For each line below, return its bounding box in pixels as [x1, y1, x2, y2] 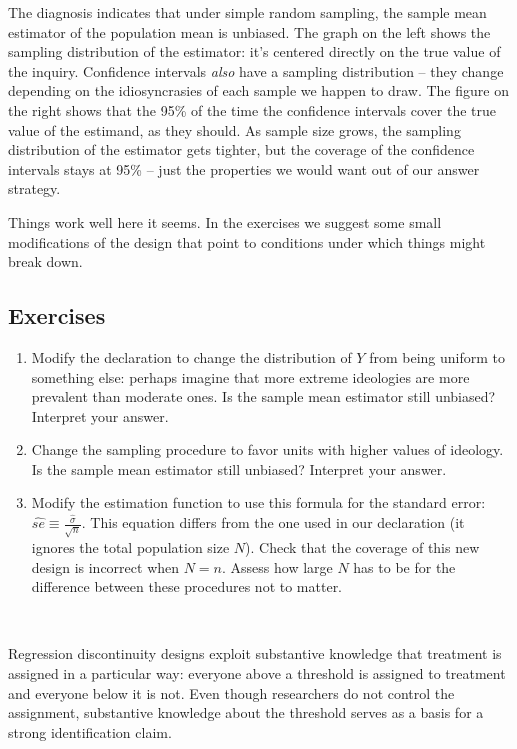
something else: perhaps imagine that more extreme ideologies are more [31, 366, 470, 387]
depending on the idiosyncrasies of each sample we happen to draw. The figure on [8, 80, 509, 101]
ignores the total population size [31, 537, 230, 558]
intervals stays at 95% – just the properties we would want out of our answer [8, 158, 480, 179]
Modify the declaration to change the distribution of [31, 346, 352, 367]
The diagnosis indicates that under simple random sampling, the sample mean [8, 2, 487, 22]
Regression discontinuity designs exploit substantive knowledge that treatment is [8, 643, 502, 664]
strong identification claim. [8, 721, 172, 742]
